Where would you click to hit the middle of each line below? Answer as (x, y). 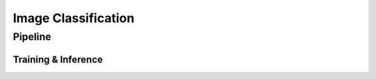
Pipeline (32, 37)
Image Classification (74, 18)
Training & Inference (58, 59)
